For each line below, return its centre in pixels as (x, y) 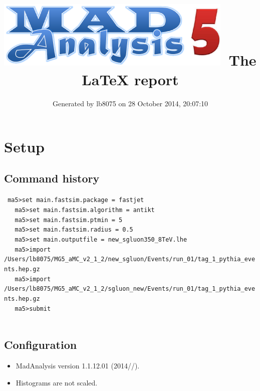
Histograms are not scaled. (57, 382)
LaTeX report (130, 79)
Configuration (41, 345)
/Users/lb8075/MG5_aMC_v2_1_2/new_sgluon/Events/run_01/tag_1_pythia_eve (130, 259)
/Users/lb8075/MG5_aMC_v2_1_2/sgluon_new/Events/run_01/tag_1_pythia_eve (130, 289)
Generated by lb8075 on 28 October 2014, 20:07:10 (130, 104)
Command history (52, 178)
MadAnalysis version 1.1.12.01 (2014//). (78, 366)
